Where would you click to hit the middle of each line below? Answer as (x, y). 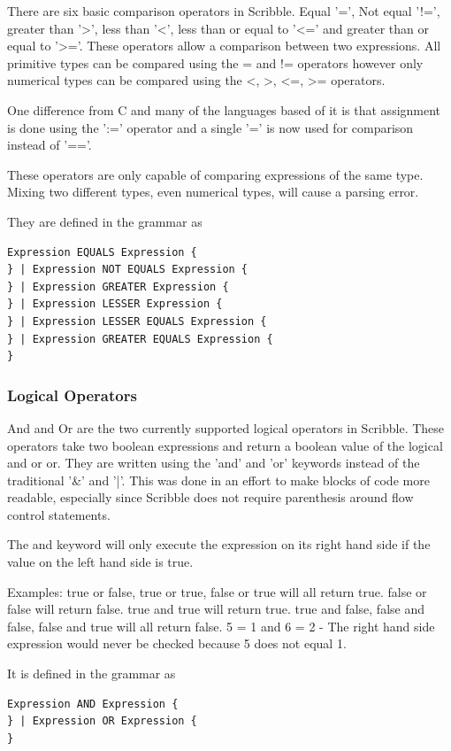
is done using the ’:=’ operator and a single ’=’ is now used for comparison (210, 127)
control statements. (59, 514)
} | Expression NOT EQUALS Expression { (128, 270)
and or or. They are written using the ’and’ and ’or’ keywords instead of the (214, 463)
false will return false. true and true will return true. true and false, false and (216, 609)
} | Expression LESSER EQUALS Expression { (137, 321)
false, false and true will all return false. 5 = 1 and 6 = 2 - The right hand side (221, 626)
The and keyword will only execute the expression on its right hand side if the (219, 544)
